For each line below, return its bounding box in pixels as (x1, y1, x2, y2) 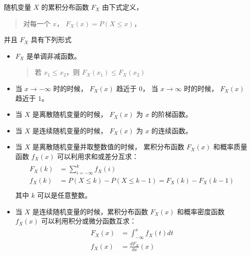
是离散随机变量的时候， (32, 109, 107, 119)
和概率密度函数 (177, 206, 225, 216)
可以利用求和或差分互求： (57, 151, 139, 161)
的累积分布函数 (41, 2, 89, 12)
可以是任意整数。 (37, 190, 92, 200)
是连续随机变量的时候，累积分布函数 (32, 206, 148, 216)
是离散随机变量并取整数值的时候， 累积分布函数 (32, 142, 184, 152)
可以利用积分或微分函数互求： (41, 216, 136, 226)
